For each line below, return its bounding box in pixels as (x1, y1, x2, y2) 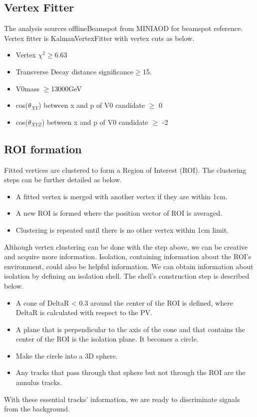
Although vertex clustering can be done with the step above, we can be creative (4, 241, 248, 252)
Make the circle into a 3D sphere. (15, 350, 118, 361)
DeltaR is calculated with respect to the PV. (15, 307, 153, 318)
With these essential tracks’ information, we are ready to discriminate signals (4, 394, 240, 404)
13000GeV (51, 83, 82, 93)
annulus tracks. (15, 377, 62, 388)
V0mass (15, 83, 39, 93)
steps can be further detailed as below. (4, 174, 122, 185)
